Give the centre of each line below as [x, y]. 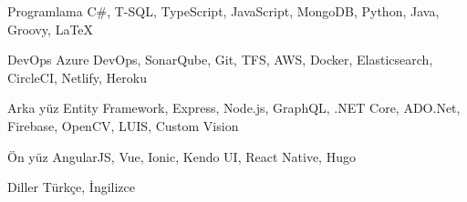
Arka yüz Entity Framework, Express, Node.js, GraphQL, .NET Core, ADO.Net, [234, 108]
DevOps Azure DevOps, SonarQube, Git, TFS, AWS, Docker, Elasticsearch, [220, 60]
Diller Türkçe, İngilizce [71, 187]
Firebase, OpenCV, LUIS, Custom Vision [123, 125]
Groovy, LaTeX [51, 29]
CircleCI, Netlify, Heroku [77, 77]
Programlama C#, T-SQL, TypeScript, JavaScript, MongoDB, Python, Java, [223, 11]
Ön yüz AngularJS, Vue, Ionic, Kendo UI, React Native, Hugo [182, 156]
